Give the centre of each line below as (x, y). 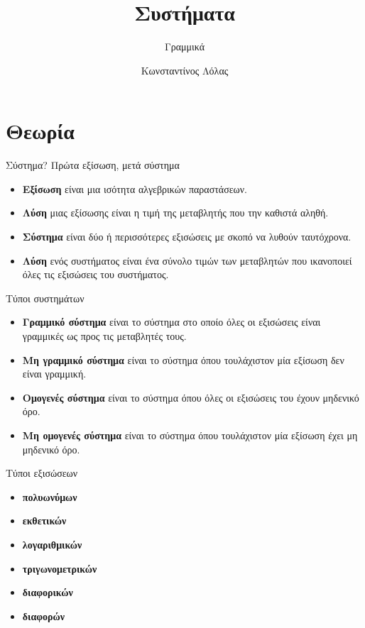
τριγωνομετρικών (60, 568)
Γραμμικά (185, 46)
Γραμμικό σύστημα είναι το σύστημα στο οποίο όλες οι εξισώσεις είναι (171, 322)
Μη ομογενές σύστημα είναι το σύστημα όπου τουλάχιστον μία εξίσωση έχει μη (190, 435)
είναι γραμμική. (54, 374)
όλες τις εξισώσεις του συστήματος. (96, 274)
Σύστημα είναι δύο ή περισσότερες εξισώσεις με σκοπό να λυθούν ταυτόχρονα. (187, 237)
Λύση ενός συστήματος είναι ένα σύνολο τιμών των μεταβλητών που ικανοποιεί (187, 260)
